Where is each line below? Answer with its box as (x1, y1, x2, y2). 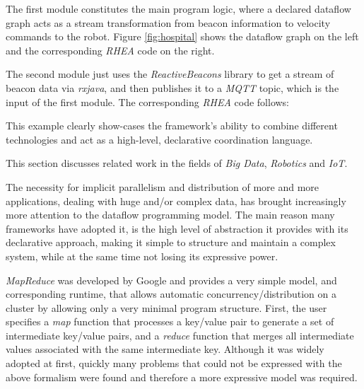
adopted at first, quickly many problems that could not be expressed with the (6, 356, 342, 371)
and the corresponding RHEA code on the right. (6, 42, 215, 57)
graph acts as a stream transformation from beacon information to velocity (6, 15, 331, 30)
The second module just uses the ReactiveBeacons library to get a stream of (6, 66, 334, 81)
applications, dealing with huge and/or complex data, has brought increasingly (6, 193, 346, 208)
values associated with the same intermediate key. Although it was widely (6, 342, 324, 356)
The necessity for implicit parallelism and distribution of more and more (6, 179, 319, 194)
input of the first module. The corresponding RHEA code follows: (6, 94, 290, 109)
